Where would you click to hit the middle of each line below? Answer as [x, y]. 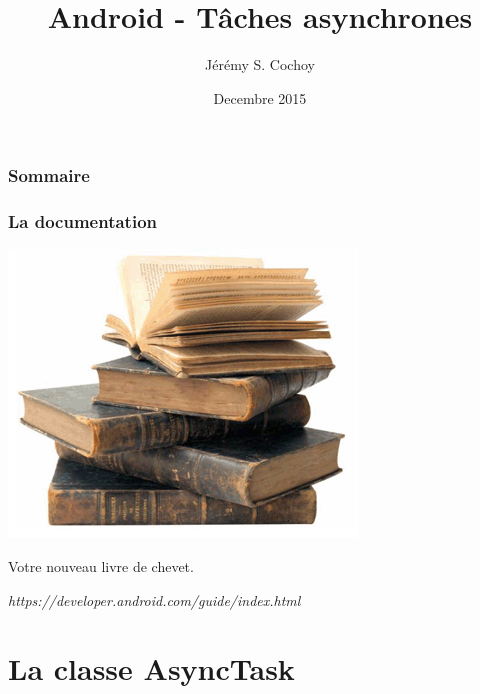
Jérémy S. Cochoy [260, 64]
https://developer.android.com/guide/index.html [154, 599]
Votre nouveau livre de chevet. [101, 566]
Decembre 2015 [260, 97]
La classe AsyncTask [151, 668]
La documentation [83, 221]
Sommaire [49, 175]
